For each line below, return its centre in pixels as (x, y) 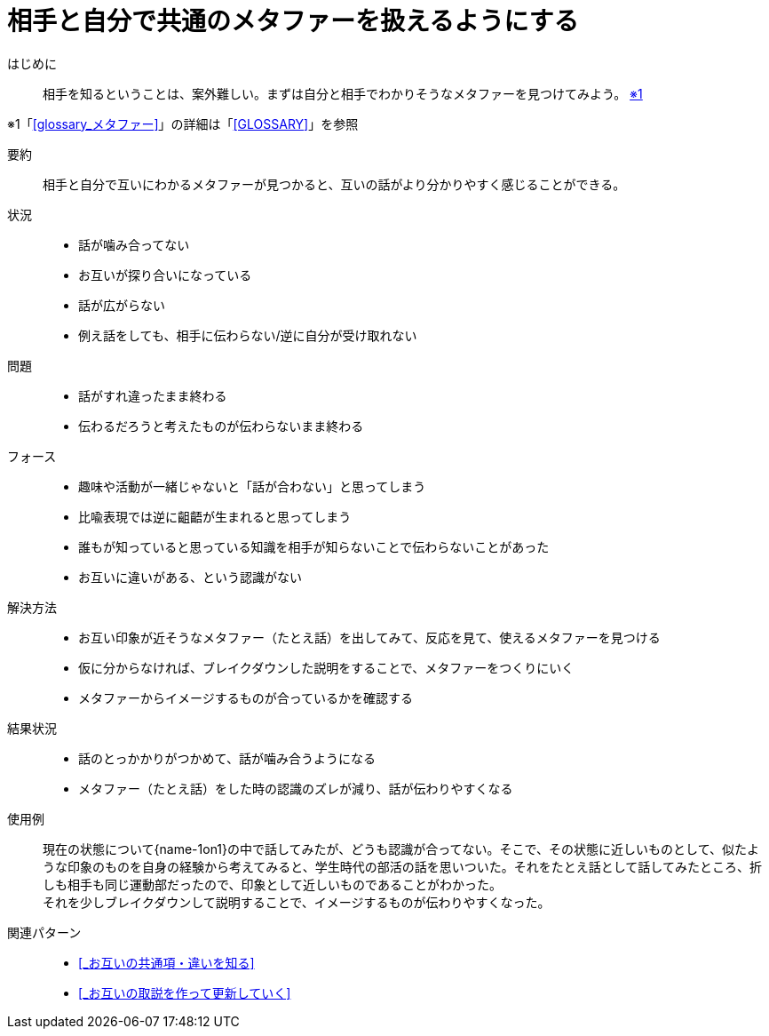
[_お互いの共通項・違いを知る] (166, 962)
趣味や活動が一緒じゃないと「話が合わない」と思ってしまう (252, 486)
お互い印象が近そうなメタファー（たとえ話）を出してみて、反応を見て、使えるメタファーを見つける (369, 637)
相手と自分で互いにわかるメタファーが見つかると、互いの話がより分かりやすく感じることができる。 (334, 184)
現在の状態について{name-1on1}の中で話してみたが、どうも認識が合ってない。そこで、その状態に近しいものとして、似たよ (401, 849)
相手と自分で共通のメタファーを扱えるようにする (293, 21)
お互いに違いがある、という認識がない (190, 577)
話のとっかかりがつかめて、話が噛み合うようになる (227, 758)
